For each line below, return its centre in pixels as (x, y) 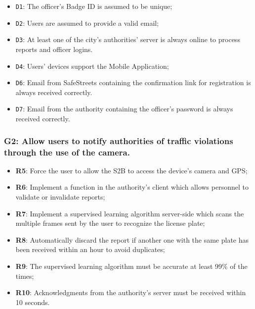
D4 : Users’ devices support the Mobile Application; (92, 66)
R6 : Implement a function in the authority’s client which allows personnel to (132, 187)
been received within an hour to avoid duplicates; (90, 249)
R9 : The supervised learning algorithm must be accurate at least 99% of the (131, 266)
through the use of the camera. (67, 152)
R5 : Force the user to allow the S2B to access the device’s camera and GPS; (131, 170)
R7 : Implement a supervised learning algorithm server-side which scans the (130, 213)
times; (25, 276)
